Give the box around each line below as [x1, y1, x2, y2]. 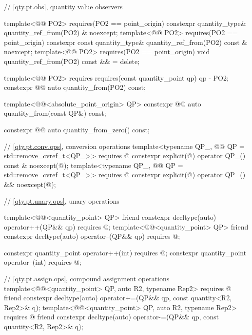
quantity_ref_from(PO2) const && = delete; [4, 56, 140, 66]
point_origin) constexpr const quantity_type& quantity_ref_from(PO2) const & [4, 37, 248, 47]
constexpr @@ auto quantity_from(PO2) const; [4, 82, 146, 92]
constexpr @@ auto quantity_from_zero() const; [4, 124, 150, 134]
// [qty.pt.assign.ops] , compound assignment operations [4, 273, 170, 284]
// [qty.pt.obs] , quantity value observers [4, 1, 123, 11]
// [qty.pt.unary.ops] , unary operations [4, 195, 119, 206]
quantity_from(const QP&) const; [4, 108, 106, 118]
